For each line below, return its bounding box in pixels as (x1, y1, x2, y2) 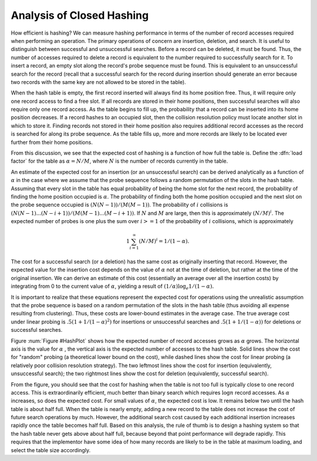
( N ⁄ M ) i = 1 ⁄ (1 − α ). (139, 237, 190, 245)
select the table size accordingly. (11, 446, 91, 453)
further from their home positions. (11, 139, 93, 146)
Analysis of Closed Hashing (11, 9, 149, 22)
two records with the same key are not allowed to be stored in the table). (11, 78, 186, 85)
